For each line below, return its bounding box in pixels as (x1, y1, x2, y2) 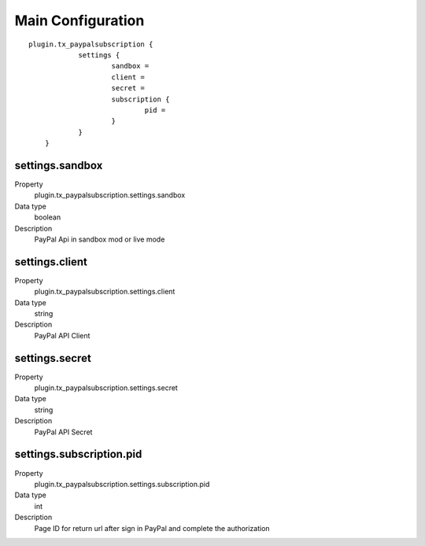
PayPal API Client (34, 330, 91, 340)
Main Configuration (14, 12, 145, 29)
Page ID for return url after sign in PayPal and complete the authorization (34, 523, 271, 533)
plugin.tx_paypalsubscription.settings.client (34, 287, 176, 297)
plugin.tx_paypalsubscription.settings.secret (34, 383, 179, 393)
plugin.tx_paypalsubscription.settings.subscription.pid (34, 479, 210, 489)
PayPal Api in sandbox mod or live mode (34, 234, 165, 244)
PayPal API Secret (34, 427, 93, 437)
